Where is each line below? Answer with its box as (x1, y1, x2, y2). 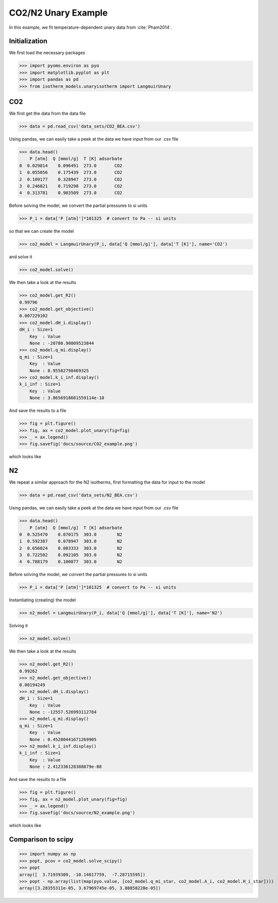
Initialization (9, 37, 48, 45)
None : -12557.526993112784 (29, 709, 97, 715)
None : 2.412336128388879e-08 (29, 764, 102, 770)
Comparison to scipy (9, 835, 74, 844)
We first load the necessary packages (9, 50, 85, 56)
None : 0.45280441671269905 (29, 737, 97, 742)
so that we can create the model (9, 228, 74, 234)
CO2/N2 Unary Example (9, 7, 108, 18)
